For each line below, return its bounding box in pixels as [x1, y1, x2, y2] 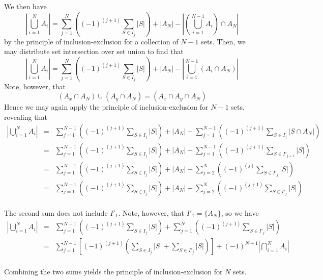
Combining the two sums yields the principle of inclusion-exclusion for [4, 266, 223, 277]
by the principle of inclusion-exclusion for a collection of [4, 36, 179, 46]
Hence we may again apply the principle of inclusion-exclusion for [4, 101, 209, 112]
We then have [4, 1, 47, 11]
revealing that [4, 111, 47, 122]
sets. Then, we [201, 36, 246, 46]
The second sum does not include [4, 207, 108, 218]
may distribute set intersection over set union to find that [4, 46, 184, 57]
